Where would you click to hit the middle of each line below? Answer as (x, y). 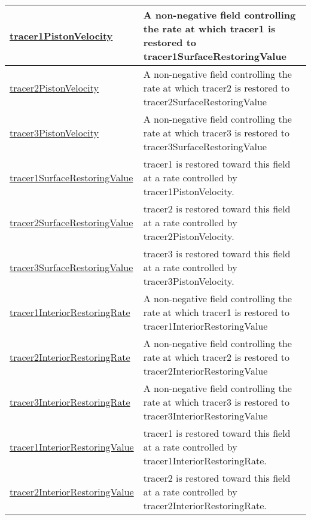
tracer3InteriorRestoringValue (205, 416)
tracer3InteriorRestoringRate (70, 402)
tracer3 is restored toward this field (217, 253)
